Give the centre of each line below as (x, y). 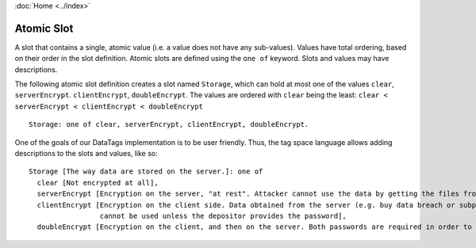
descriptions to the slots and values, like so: (86, 154)
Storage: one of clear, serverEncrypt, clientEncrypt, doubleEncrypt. (169, 124)
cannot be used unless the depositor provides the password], (223, 216)
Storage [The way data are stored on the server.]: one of (146, 172)
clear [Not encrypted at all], (98, 183)
